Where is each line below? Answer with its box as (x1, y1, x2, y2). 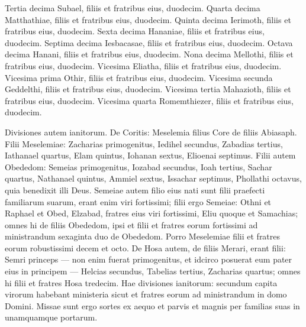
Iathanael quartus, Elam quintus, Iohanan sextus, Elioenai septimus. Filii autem (5, 149, 296, 161)
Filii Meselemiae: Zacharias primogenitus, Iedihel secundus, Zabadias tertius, (5, 137, 283, 150)
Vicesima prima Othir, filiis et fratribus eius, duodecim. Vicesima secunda (5, 71, 273, 83)
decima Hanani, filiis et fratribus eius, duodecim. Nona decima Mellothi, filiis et (5, 48, 294, 60)
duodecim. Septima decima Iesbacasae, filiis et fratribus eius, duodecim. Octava (5, 36, 293, 48)
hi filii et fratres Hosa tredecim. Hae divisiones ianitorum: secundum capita (5, 276, 278, 289)
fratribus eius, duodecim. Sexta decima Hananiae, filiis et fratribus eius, (5, 25, 265, 37)
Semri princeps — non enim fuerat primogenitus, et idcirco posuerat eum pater (5, 253, 292, 266)
